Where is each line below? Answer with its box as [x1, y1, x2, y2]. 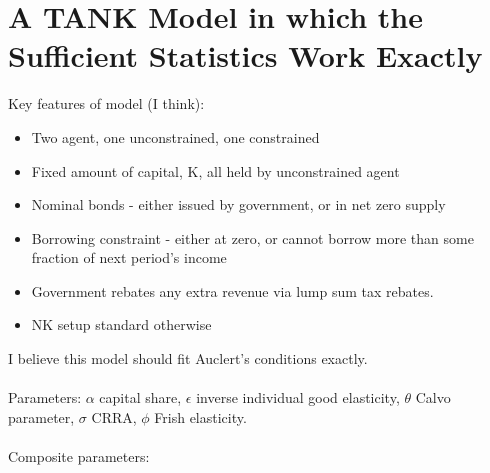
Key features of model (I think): [8, 93, 205, 114]
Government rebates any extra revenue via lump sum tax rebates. [31, 280, 434, 301]
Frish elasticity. [154, 406, 247, 427]
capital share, [99, 387, 182, 408]
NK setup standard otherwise [31, 314, 212, 335]
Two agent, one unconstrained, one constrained [31, 126, 320, 147]
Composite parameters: [8, 446, 150, 467]
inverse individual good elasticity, [196, 387, 400, 408]
